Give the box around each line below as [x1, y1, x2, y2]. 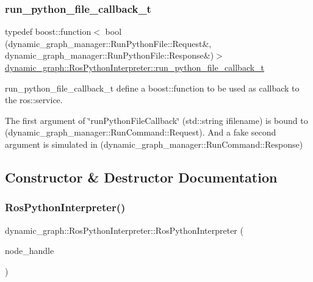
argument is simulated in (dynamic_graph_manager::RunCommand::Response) [5, 137, 303, 150]
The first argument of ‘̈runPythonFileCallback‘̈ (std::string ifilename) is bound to [5, 114, 308, 126]
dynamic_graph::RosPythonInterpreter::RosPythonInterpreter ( [5, 223, 243, 236]
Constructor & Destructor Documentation [5, 167, 278, 186]
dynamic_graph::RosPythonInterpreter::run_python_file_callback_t [5, 61, 265, 73]
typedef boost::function [5, 25, 92, 38]
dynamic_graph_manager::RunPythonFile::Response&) [5, 49, 214, 62]
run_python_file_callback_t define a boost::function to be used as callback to [5, 81, 300, 94]
